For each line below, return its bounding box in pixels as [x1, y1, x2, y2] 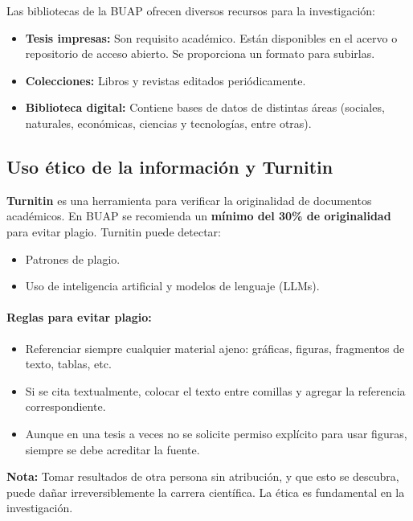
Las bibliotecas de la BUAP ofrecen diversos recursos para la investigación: [6, 2, 376, 18]
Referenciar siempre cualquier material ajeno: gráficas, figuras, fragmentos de [25, 339, 405, 356]
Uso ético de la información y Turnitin [6, 154, 333, 178]
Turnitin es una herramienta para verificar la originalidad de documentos [6, 191, 372, 208]
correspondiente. [25, 398, 106, 415]
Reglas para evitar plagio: [6, 309, 152, 326]
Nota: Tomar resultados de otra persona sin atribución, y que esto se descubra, [6, 468, 399, 485]
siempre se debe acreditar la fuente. [25, 441, 200, 457]
